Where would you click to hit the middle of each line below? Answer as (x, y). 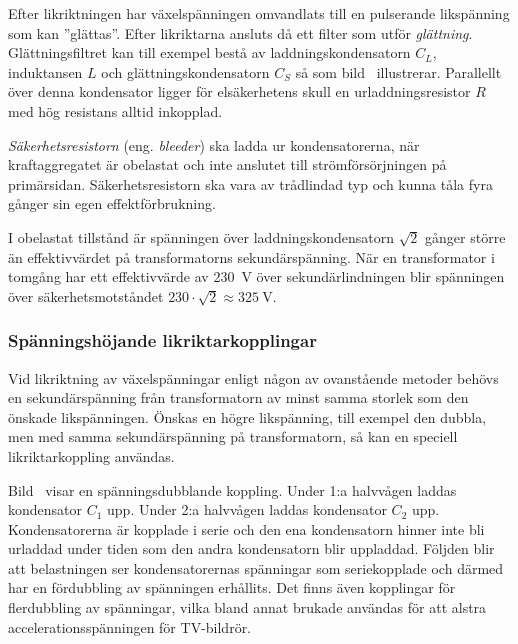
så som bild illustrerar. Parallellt (398, 71)
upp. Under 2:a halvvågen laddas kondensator (247, 509)
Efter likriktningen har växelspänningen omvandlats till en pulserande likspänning (259, 13)
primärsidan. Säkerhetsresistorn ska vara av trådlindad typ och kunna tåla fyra (250, 183)
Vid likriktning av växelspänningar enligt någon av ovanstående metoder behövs (253, 377)
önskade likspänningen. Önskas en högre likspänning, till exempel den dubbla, (247, 416)
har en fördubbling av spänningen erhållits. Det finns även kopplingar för (232, 587)
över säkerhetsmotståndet (86, 295)
